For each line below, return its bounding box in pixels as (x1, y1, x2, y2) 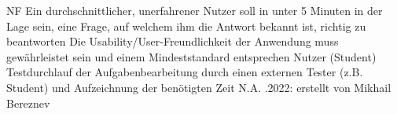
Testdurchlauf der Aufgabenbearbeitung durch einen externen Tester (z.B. (6, 64, 363, 80)
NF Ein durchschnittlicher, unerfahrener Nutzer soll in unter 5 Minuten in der (6, 2, 383, 18)
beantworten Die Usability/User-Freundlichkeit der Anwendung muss (6, 33, 339, 50)
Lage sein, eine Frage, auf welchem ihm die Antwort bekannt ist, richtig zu (6, 17, 366, 34)
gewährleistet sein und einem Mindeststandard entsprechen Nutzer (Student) (6, 48, 377, 64)
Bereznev (6, 94, 50, 111)
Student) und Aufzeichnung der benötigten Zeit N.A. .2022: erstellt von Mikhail (6, 79, 391, 95)
